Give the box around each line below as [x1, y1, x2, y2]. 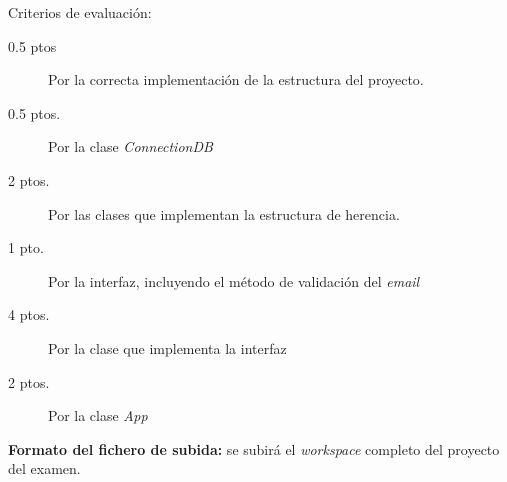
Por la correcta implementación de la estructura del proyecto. [48, 69, 424, 90]
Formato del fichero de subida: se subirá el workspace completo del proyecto [8, 438, 500, 459]
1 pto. [8, 237, 44, 258]
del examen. [8, 458, 81, 479]
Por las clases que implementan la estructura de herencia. [48, 203, 400, 224]
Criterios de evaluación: [8, 2, 152, 22]
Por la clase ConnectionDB [48, 136, 213, 157]
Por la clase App [48, 405, 148, 426]
